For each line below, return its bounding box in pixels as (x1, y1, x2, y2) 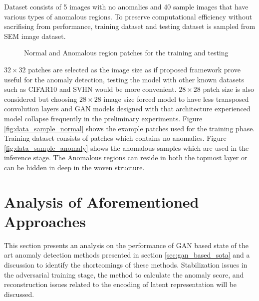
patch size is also (203, 84, 254, 94)
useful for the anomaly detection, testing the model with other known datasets (4, 74, 245, 84)
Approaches (4, 211, 86, 231)
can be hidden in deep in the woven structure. (4, 162, 145, 172)
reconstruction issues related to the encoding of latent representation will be (4, 279, 237, 290)
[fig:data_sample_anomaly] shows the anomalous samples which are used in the (4, 142, 249, 153)
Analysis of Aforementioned (4, 191, 199, 212)
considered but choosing (4, 93, 77, 104)
